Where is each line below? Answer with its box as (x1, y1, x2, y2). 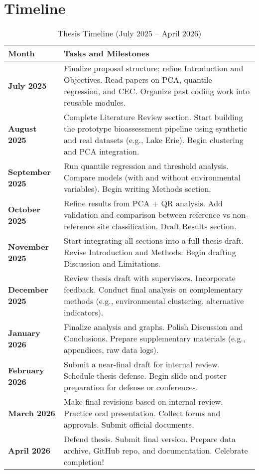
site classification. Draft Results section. (97, 220, 237, 232)
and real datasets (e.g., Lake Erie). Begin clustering (64, 134, 244, 146)
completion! (64, 456, 104, 468)
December (8, 284, 48, 296)
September (8, 165, 51, 177)
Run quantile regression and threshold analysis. (64, 160, 229, 172)
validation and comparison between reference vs (64, 209, 230, 221)
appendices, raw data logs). (64, 344, 159, 356)
